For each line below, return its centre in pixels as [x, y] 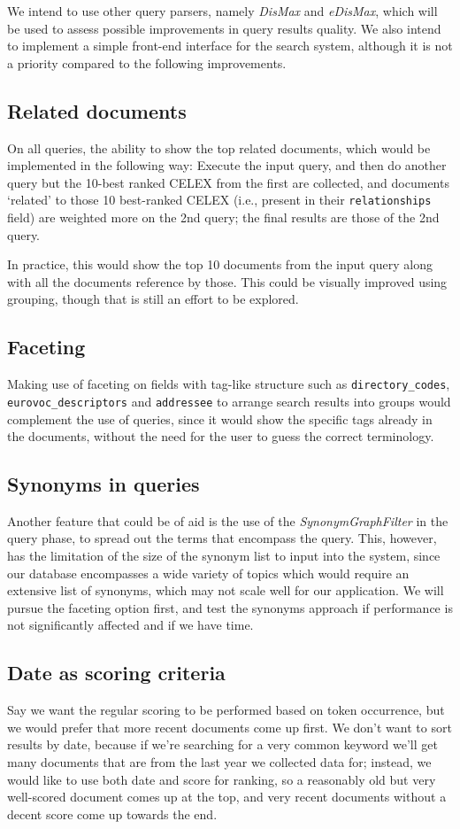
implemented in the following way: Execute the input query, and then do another [227, 165]
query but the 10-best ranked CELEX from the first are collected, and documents [228, 182]
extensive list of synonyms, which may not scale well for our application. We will [226, 590]
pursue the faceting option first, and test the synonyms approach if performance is [230, 607]
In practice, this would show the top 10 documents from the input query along [220, 264]
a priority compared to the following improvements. [147, 62]
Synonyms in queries [103, 484]
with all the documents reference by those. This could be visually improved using [227, 281]
